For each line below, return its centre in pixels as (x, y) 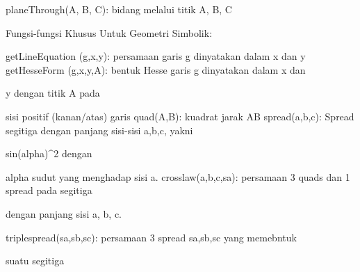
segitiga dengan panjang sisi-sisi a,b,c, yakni (99, 130)
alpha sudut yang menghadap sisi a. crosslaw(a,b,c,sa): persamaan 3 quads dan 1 (178, 176)
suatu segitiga (35, 261)
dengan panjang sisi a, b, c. (64, 213)
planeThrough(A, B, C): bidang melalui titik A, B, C (119, 9)
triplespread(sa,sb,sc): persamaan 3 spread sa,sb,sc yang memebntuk (151, 237)
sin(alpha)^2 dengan (49, 153)
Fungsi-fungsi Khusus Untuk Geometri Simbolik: (109, 32)
